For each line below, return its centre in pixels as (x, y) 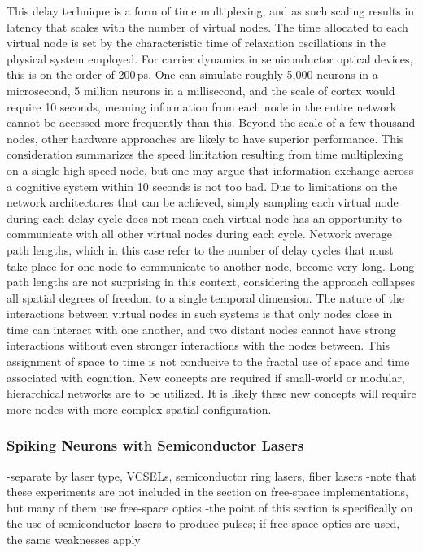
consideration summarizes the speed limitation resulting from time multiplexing (205, 154)
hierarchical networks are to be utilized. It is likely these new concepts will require (211, 393)
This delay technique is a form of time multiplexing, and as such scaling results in (211, 11)
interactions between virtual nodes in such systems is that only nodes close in (200, 314)
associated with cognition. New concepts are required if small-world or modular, (206, 377)
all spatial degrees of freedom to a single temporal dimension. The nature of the (205, 297)
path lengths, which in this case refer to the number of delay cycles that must (200, 249)
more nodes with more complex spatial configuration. (139, 409)
